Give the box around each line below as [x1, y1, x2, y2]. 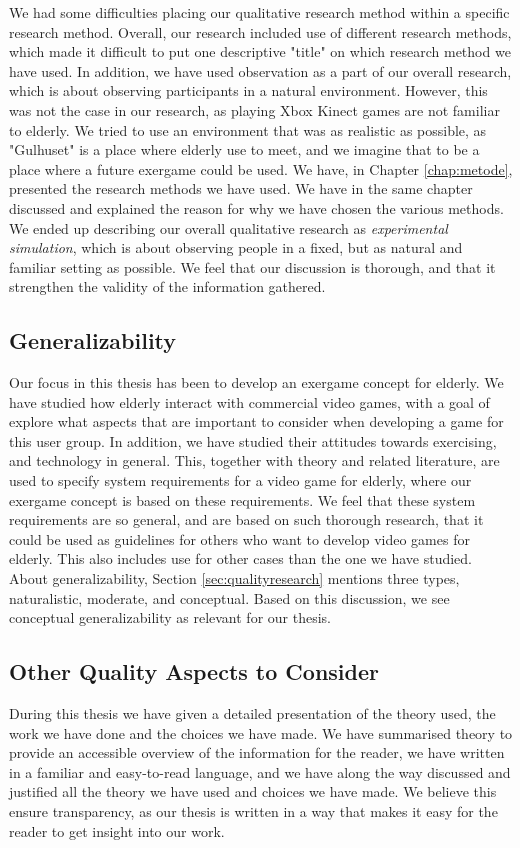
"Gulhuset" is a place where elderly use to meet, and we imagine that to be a [9, 139, 480, 160]
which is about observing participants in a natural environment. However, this [9, 80, 488, 101]
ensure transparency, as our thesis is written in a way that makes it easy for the [9, 801, 498, 821]
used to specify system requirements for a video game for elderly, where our [9, 470, 472, 491]
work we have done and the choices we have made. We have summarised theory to [9, 722, 513, 743]
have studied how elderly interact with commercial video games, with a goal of [9, 391, 490, 412]
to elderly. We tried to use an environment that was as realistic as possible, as [9, 119, 487, 140]
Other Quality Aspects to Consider [9, 656, 379, 687]
